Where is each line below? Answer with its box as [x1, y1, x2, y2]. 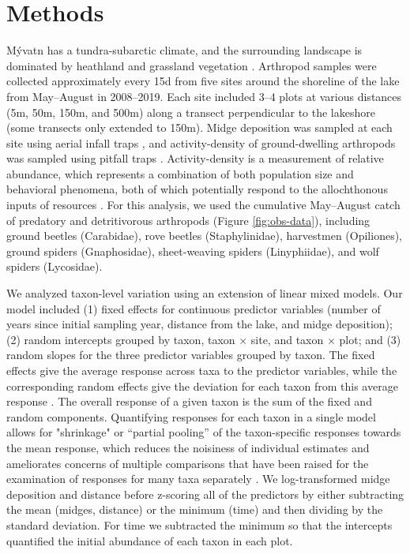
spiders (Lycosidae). [6, 258, 103, 275]
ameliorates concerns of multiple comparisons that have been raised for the [6, 455, 369, 471]
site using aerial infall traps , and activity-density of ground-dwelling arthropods [6, 134, 396, 151]
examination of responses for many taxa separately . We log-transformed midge [6, 470, 390, 487]
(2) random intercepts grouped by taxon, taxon [6, 331, 235, 347]
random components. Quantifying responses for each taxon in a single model [6, 408, 376, 425]
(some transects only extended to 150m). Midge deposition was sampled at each [6, 119, 393, 136]
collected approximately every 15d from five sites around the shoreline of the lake [6, 73, 400, 89]
